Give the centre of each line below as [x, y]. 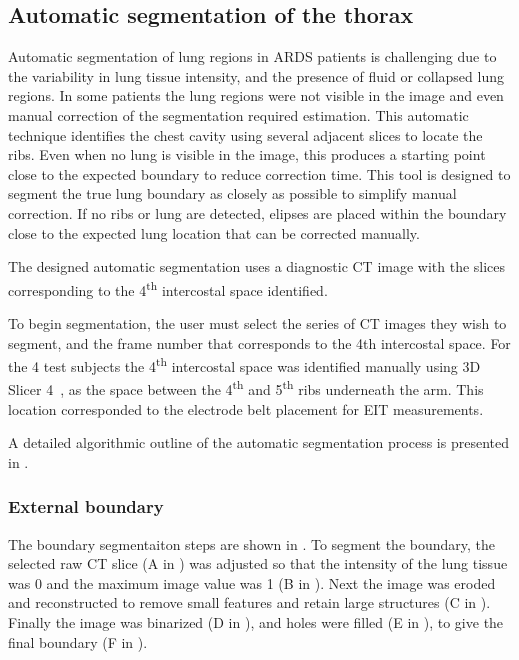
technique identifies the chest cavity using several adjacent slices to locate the [245, 134]
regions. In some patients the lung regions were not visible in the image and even [256, 95]
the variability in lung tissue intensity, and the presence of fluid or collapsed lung [256, 75]
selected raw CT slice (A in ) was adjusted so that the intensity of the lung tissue [258, 563]
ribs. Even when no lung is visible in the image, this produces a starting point [247, 154]
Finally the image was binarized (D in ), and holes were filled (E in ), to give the [256, 622]
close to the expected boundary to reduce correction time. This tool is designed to [259, 173]
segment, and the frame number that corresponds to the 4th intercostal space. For [259, 342]
